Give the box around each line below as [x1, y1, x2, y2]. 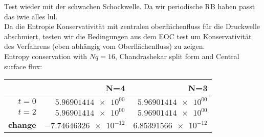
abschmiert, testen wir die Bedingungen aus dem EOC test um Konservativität [4, 31, 252, 41]
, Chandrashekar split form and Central [115, 50, 239, 61]
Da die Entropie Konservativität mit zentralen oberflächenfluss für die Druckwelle [4, 21, 260, 32]
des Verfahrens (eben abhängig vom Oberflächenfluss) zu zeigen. [4, 41, 205, 51]
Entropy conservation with [4, 50, 87, 61]
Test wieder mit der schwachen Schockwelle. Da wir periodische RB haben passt [4, 1, 255, 11]
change [8, 119, 36, 131]
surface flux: [4, 61, 42, 71]
